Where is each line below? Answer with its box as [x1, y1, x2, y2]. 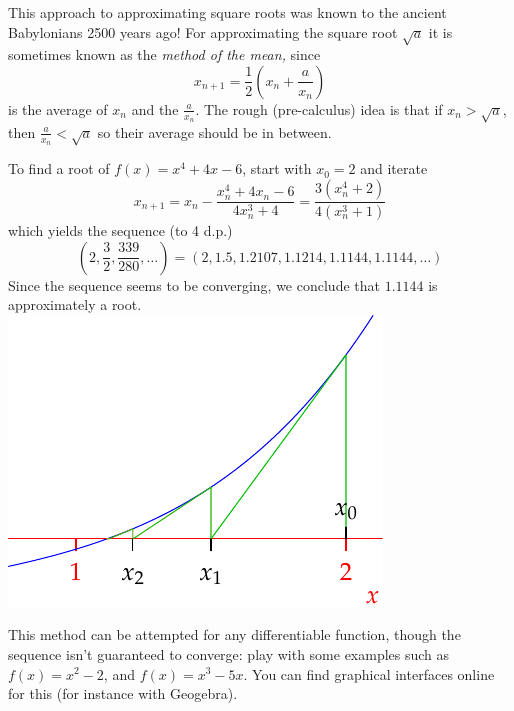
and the [131, 98, 179, 119]
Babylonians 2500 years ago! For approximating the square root [8, 21, 398, 42]
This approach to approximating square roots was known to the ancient [8, 2, 447, 22]
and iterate [360, 158, 428, 179]
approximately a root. [8, 294, 142, 315]
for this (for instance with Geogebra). [8, 683, 238, 704]
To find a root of [8, 158, 110, 179]
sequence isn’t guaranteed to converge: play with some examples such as [8, 643, 450, 664]
